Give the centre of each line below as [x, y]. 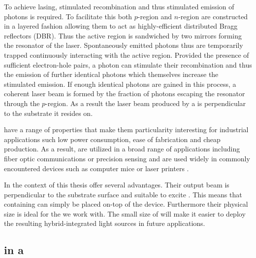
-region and [155, 16]
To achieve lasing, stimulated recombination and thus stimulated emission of [119, 6]
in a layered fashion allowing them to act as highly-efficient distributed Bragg [121, 26]
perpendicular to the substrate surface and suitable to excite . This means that [123, 194]
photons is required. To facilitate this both [68, 16]
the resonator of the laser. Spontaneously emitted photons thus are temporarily [124, 45]
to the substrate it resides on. [48, 113]
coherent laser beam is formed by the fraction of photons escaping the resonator [125, 93]
